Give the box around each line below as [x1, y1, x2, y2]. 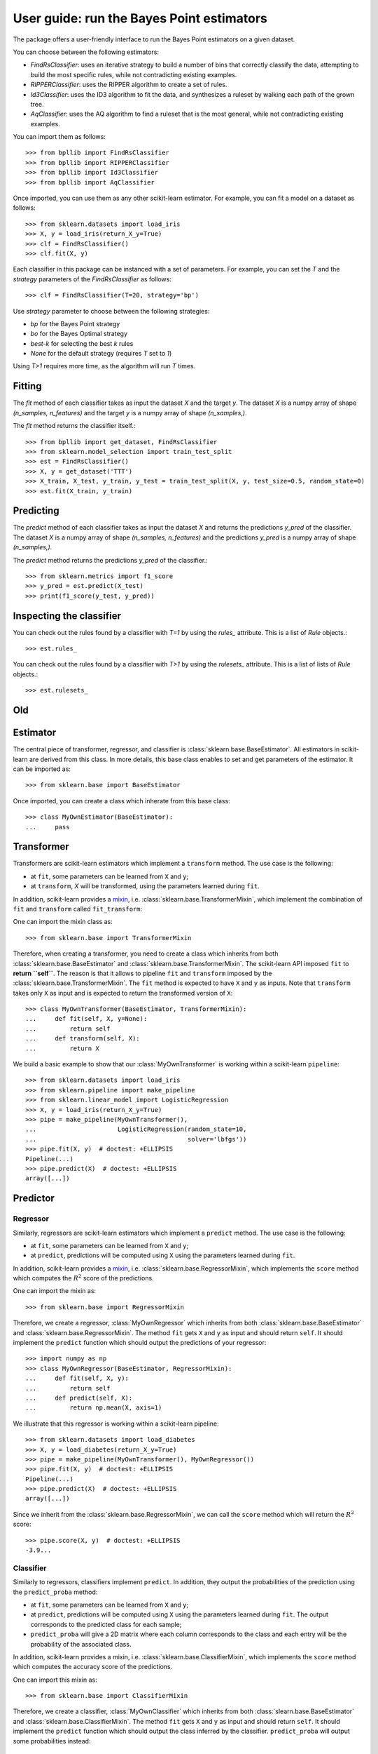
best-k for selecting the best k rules [30, 339, 134, 347]
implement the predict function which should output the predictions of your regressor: [13, 1339, 267, 1347]
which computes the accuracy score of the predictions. [13, 1663, 173, 1671]
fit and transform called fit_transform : [13, 904, 143, 913]
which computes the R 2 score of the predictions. [13, 1273, 154, 1283]
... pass [25, 823, 70, 831]
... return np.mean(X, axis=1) [25, 1404, 162, 1412]
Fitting [13, 380, 42, 392]
